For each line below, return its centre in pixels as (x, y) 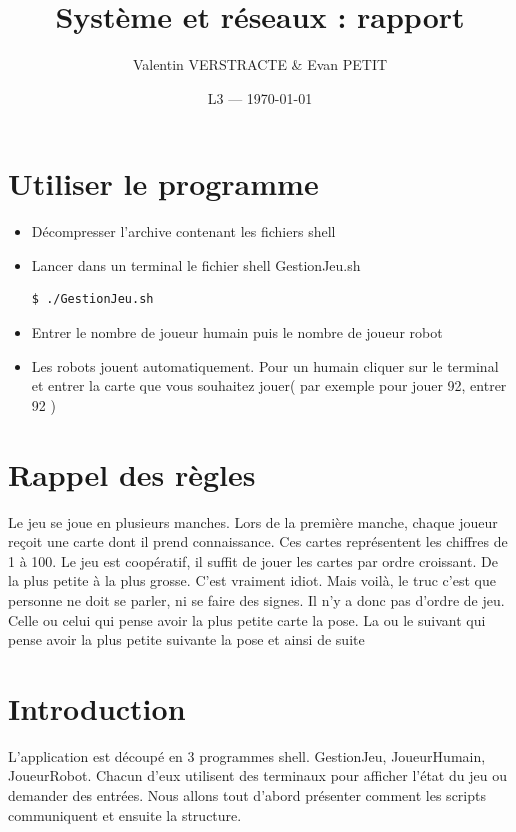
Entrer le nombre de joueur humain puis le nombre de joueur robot (237, 332)
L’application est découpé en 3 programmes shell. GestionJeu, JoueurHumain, (247, 755)
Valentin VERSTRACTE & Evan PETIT (260, 64)
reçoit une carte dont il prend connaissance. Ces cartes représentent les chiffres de (258, 541)
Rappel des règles (132, 473)
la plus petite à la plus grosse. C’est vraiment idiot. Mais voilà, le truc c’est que (252, 580)
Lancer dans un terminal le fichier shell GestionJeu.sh (196, 264)
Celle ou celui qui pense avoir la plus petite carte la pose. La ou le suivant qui (247, 619)
